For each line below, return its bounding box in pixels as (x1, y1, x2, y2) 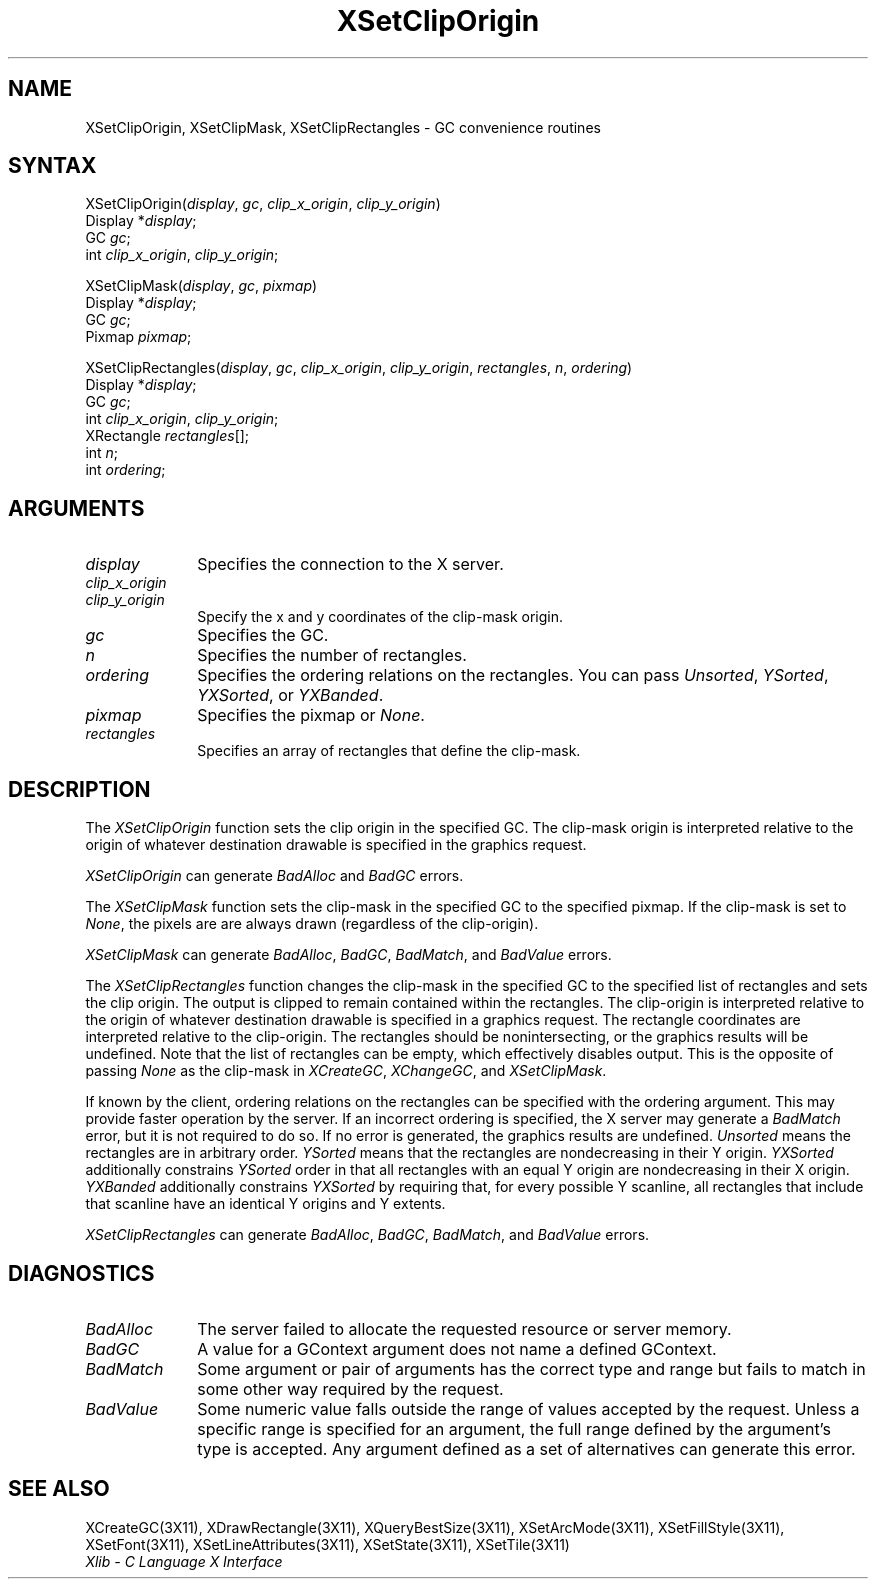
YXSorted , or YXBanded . (197, 685, 384, 706)
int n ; (85, 444, 119, 462)
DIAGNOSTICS (8, 1260, 155, 1286)
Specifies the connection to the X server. (197, 554, 504, 575)
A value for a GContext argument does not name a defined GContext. (197, 1338, 717, 1359)
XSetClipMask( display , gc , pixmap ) (85, 277, 318, 295)
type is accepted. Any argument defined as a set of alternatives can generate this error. (197, 1438, 856, 1459)
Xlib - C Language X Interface (85, 1552, 283, 1570)
